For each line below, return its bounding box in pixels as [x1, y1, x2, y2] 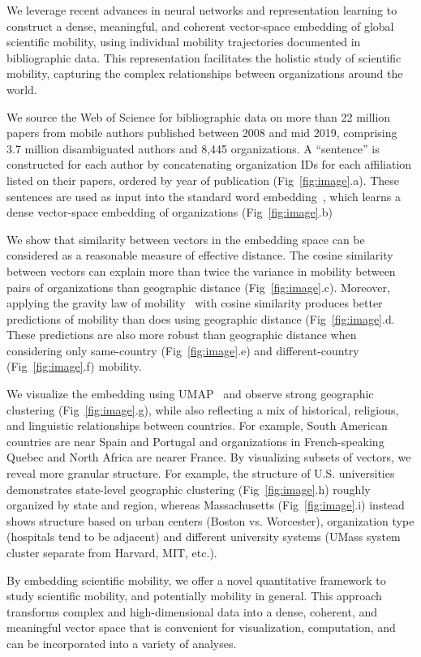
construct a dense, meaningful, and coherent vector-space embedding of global [6, 17, 394, 34]
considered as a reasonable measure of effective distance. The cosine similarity [6, 247, 393, 264]
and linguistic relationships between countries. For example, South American [6, 417, 388, 434]
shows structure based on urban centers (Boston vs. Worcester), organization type [6, 512, 415, 529]
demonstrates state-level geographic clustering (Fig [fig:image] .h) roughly [6, 480, 371, 497]
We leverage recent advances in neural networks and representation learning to [6, 2, 397, 18]
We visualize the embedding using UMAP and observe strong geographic [6, 385, 374, 402]
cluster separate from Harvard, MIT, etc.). [6, 544, 217, 560]
